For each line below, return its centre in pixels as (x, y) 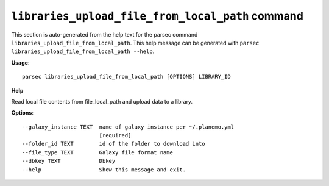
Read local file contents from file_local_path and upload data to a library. (102, 101)
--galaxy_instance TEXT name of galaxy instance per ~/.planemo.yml (128, 127)
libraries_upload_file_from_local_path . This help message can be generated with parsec (135, 43)
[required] (115, 135)
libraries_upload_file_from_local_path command (157, 16)
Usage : (20, 63)
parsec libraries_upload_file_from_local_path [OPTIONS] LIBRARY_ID (126, 77)
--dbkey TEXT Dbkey (69, 161)
